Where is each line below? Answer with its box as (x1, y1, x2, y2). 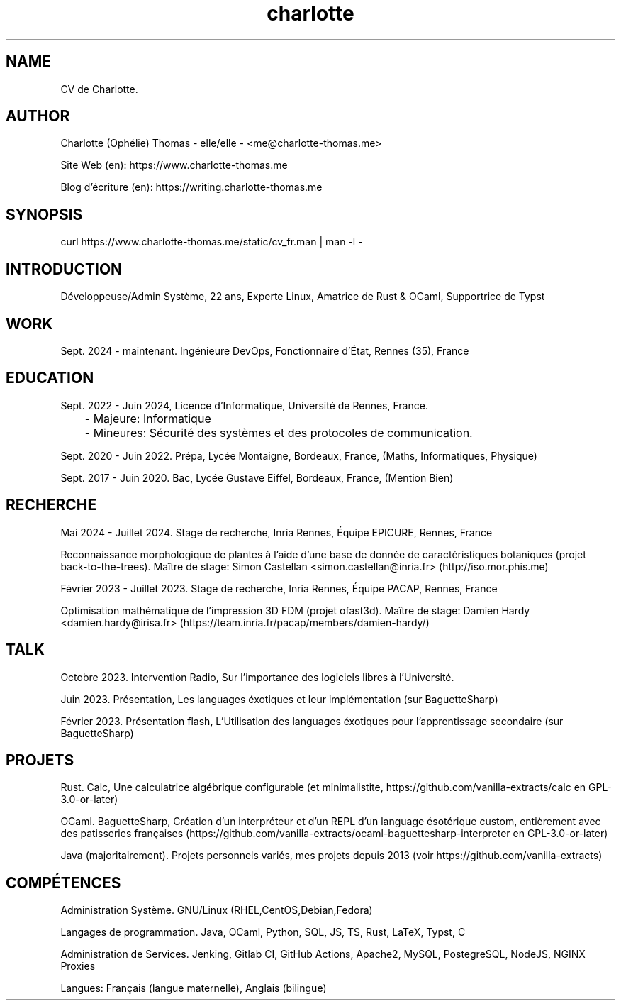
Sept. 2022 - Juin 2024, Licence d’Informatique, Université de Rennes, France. (60, 399, 428, 411)
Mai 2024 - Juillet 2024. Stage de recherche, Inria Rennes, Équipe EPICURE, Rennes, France (60, 526, 493, 538)
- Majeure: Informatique (84, 411, 211, 426)
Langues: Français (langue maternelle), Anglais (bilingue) (60, 982, 327, 995)
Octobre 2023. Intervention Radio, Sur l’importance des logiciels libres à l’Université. (60, 670, 454, 683)
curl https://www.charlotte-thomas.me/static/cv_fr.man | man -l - (60, 236, 363, 248)
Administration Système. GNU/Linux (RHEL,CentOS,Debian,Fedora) (60, 904, 373, 917)
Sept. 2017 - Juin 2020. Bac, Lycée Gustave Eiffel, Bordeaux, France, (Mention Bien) (60, 471, 454, 484)
